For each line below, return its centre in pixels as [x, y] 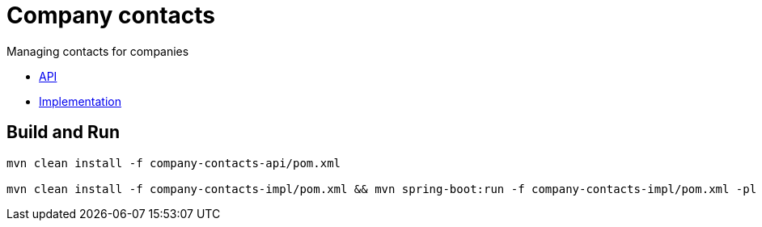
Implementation [80, 101]
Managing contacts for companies [98, 51]
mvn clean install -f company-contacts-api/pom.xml [174, 163]
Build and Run [63, 132]
